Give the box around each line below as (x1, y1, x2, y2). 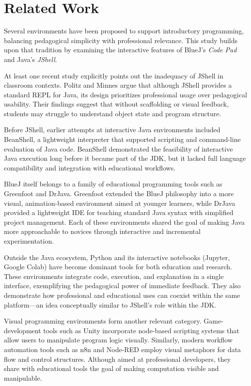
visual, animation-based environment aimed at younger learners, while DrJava (4, 198, 235, 208)
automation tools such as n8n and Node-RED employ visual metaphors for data (4, 344, 241, 354)
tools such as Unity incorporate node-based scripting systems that (43, 325, 239, 335)
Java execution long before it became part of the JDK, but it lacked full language (4, 153, 246, 163)
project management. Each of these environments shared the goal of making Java (4, 216, 245, 227)
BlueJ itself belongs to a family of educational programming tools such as (4, 179, 222, 189)
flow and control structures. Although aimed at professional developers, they (4, 354, 231, 364)
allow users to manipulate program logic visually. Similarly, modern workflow (4, 335, 233, 345)
